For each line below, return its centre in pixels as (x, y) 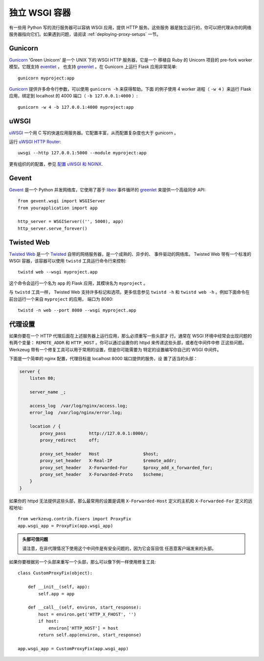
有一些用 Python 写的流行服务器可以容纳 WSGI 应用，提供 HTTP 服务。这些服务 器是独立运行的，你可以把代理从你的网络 (130, 27)
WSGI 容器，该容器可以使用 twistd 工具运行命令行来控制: (68, 261)
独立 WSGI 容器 (40, 13)
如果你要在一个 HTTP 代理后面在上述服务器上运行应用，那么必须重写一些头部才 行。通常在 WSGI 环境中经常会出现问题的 (131, 336)
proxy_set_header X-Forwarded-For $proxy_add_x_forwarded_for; (126, 467)
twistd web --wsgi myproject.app (58, 272)
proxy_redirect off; (70, 440)
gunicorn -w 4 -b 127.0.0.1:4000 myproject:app (76, 107)
